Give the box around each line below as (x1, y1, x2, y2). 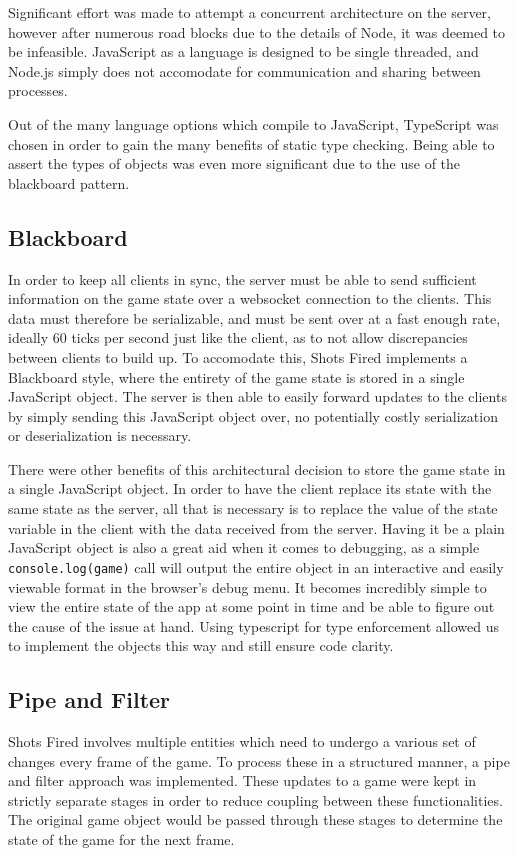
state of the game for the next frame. (8, 829, 235, 850)
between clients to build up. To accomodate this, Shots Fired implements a (8, 346, 468, 367)
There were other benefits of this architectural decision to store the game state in (8, 458, 506, 479)
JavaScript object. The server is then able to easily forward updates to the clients (8, 386, 507, 407)
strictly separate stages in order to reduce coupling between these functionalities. (8, 789, 503, 810)
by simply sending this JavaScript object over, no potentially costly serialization (8, 405, 498, 426)
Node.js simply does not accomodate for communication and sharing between (8, 60, 481, 81)
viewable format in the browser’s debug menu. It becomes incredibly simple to (8, 576, 487, 597)
